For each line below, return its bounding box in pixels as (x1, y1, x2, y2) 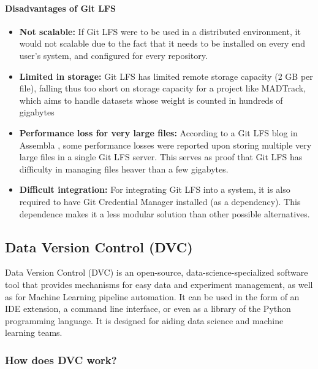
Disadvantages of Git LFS (5, 1, 116, 14)
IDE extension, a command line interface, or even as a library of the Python (5, 302, 291, 315)
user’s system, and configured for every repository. (19, 49, 208, 61)
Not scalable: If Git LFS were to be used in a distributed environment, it (19, 25, 301, 37)
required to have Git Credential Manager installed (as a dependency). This (19, 195, 301, 208)
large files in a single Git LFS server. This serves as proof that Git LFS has (19, 150, 303, 163)
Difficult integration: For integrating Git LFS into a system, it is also (19, 183, 290, 196)
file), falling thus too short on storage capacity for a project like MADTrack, (19, 82, 306, 95)
